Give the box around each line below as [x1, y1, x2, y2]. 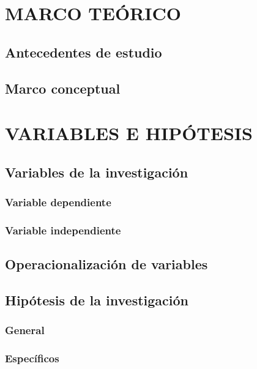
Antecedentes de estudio [5, 42, 162, 61]
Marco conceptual [5, 78, 121, 97]
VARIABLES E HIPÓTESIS [5, 121, 253, 146]
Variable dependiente [5, 195, 111, 210]
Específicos [5, 351, 59, 366]
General [5, 322, 45, 338]
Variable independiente [5, 222, 121, 237]
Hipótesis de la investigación [5, 290, 188, 309]
